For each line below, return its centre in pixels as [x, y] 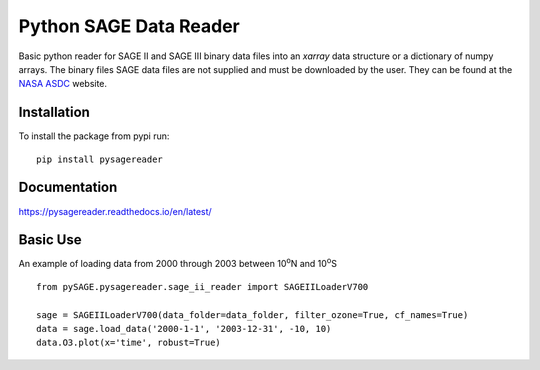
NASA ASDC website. [63, 84]
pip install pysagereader [100, 159]
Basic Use [50, 240]
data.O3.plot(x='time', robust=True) [129, 343]
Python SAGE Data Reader [129, 26]
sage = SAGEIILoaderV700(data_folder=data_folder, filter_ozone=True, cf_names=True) [252, 314]
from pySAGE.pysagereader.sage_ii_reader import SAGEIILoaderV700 [202, 286]
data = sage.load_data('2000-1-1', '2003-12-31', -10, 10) [184, 328]
